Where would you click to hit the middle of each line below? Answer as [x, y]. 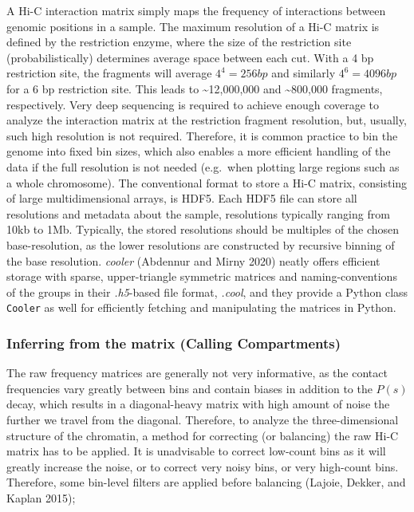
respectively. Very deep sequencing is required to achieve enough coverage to [193, 104]
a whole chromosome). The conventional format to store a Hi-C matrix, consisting [207, 182]
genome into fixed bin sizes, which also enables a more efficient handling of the [199, 151]
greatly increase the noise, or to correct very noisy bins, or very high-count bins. [203, 466]
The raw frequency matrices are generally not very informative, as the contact [197, 373]
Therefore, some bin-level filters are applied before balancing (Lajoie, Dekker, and [206, 482]
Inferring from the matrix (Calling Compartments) [174, 343]
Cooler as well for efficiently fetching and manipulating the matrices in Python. [201, 307]
